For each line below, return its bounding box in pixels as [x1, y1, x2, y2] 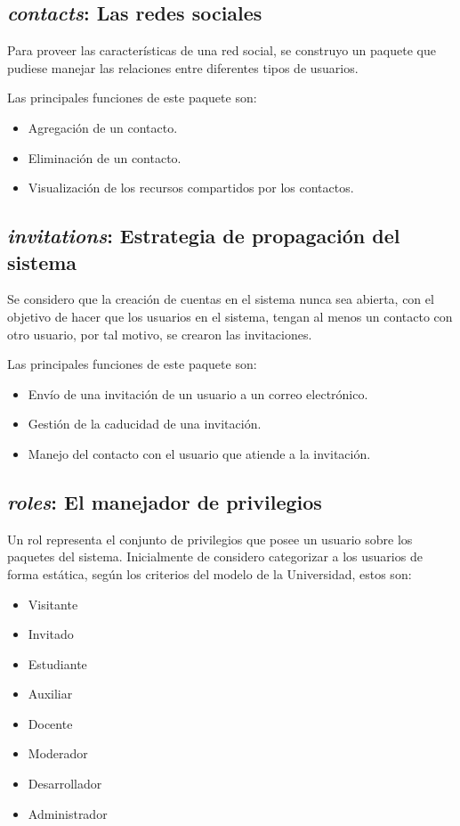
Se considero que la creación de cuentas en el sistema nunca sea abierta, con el [7, 290, 434, 308]
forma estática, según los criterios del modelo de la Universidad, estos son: [7, 564, 412, 583]
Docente [28, 714, 73, 732]
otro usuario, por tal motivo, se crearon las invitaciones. [7, 324, 312, 343]
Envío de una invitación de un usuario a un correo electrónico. [28, 384, 368, 403]
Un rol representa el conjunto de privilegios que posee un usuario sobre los [7, 529, 413, 548]
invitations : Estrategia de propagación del [7, 222, 400, 249]
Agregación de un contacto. [28, 118, 178, 136]
